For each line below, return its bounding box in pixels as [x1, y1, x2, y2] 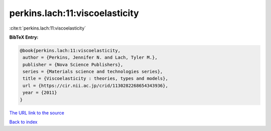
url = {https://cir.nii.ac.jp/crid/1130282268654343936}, [23, 83, 168, 88]
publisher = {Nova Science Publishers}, [23, 62, 123, 67]
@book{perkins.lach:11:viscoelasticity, [20, 48, 120, 53]
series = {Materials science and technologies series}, [23, 69, 163, 75]
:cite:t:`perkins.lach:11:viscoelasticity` [9, 25, 86, 31]
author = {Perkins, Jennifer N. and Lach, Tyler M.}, [23, 55, 158, 60]
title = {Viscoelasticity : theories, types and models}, [23, 76, 168, 81]
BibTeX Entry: [9, 34, 39, 40]
